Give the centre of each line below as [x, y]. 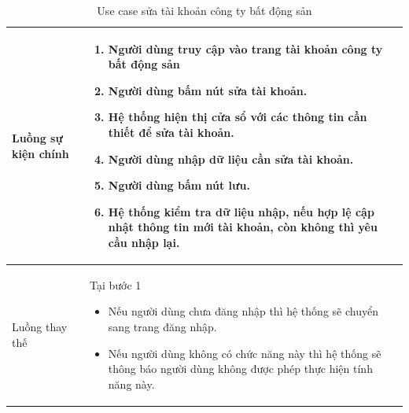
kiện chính [41, 153]
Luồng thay [40, 326]
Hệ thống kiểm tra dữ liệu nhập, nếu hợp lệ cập [241, 211]
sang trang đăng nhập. [162, 326]
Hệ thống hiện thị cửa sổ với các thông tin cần [238, 117]
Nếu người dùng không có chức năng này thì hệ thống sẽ [245, 353]
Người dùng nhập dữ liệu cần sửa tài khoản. [231, 159]
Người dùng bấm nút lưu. [179, 185]
